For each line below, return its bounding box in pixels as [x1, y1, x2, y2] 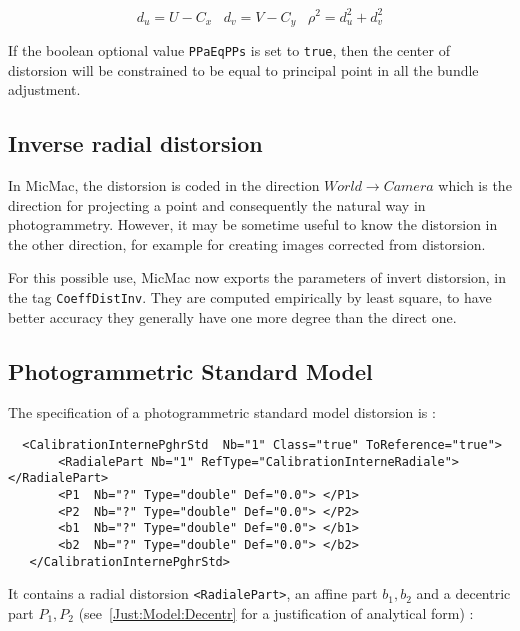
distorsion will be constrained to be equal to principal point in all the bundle [8, 59, 479, 80]
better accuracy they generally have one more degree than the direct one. [8, 306, 457, 327]
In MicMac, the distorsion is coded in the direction [8, 175, 320, 195]
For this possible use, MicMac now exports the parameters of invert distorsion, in [8, 267, 507, 288]
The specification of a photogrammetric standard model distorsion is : [8, 402, 436, 423]
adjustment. [8, 79, 81, 100]
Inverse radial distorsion [8, 128, 263, 159]
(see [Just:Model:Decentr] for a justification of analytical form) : [78, 602, 474, 623]
